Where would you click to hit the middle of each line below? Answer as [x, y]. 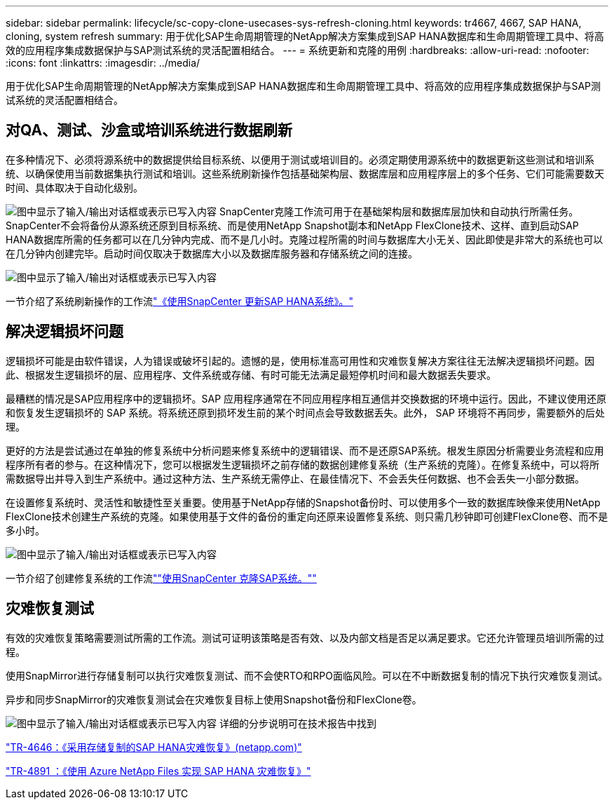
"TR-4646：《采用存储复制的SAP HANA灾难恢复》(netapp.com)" [154, 747]
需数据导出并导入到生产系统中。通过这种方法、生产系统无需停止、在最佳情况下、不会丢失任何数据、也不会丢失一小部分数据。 [295, 478]
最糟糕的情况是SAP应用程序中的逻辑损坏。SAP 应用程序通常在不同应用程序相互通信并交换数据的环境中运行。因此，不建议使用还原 [306, 398]
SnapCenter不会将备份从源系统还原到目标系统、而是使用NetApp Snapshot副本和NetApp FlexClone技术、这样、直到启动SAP [292, 225]
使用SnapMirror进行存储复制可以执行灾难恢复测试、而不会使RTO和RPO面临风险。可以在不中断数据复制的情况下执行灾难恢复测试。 [307, 675]
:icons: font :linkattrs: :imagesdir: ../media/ [103, 63]
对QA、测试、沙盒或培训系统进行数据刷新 [149, 130]
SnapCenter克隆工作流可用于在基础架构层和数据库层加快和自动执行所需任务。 [399, 211]
